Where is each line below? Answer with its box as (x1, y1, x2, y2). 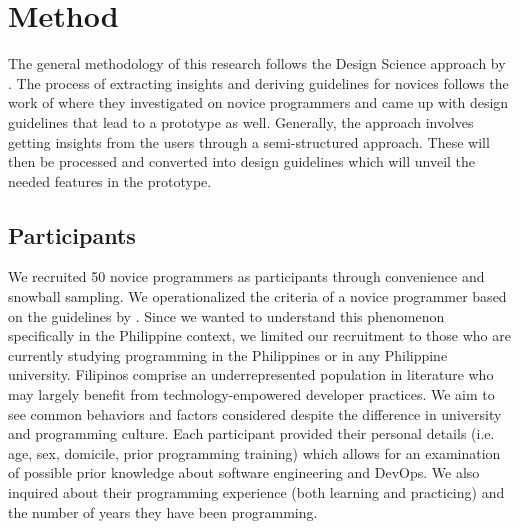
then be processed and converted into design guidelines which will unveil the (8, 151, 476, 172)
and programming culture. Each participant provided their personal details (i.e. (8, 423, 495, 444)
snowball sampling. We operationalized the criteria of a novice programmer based (8, 286, 507, 307)
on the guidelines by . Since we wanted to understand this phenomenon (8, 305, 445, 326)
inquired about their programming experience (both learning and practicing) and (8, 482, 505, 503)
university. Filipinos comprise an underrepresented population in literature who (8, 364, 494, 385)
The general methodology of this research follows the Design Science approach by (8, 53, 506, 74)
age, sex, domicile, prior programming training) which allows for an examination (8, 442, 501, 463)
